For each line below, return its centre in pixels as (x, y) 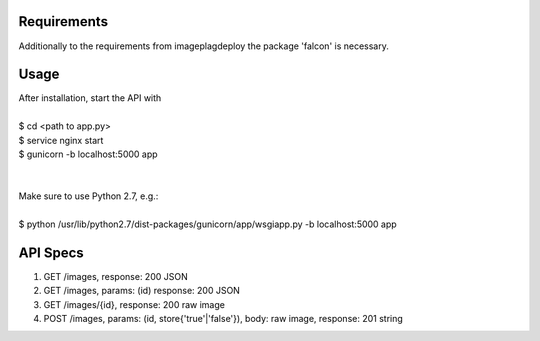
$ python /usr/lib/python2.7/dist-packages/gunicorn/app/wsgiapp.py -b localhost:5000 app (207, 224)
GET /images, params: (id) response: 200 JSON (141, 291)
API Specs (51, 252)
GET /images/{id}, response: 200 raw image (134, 304)
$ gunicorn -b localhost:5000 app (88, 154)
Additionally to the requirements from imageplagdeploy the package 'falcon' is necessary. (203, 46)
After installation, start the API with (90, 98)
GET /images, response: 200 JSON (116, 276)
